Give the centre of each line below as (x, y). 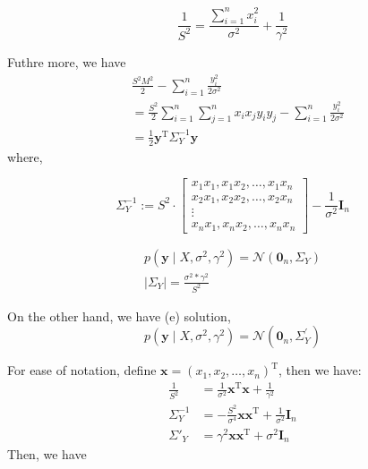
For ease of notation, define (82, 370)
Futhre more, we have (67, 62)
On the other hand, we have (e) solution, (119, 316)
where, (25, 156)
